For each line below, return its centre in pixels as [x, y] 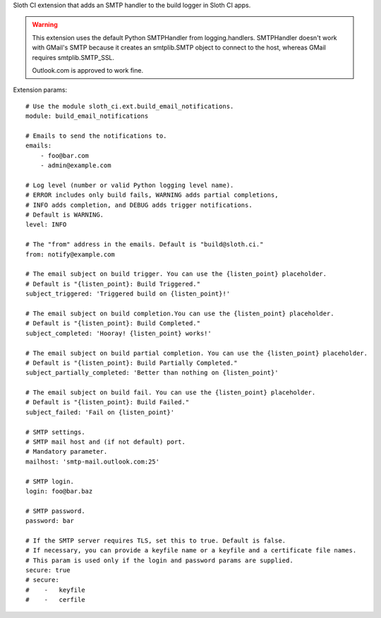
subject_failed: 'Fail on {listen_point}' [100, 412]
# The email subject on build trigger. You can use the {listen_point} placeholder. [176, 274]
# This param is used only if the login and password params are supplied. [159, 560]
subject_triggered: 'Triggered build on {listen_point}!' [128, 294]
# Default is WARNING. [65, 215]
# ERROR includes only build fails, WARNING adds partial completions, [152, 195]
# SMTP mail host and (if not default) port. [106, 442]
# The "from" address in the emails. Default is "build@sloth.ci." [145, 244]
